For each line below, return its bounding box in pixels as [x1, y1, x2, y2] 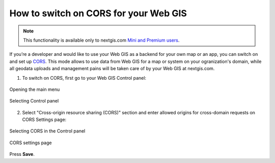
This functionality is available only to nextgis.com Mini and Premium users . [23, 37, 180, 43]
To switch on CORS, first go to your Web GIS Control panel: [22, 75, 147, 81]
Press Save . [9, 151, 35, 157]
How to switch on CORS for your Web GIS [9, 8, 187, 19]
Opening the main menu [9, 86, 60, 92]
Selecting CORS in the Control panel [9, 128, 86, 134]
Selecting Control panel [9, 98, 59, 104]
